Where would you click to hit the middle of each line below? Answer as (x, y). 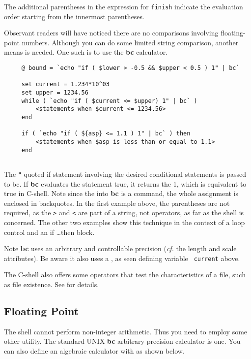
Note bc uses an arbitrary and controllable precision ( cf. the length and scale (120, 248)
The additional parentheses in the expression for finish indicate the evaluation (124, 6)
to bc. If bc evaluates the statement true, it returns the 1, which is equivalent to (125, 183)
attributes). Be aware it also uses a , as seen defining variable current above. (122, 258)
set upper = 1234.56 (55, 93)
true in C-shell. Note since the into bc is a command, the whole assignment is (121, 193)
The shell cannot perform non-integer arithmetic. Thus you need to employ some (126, 331)
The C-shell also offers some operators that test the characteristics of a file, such (125, 275)
